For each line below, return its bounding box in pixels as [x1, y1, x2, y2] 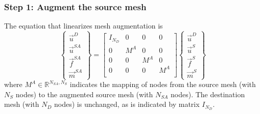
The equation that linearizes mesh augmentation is [4, 20, 163, 31]
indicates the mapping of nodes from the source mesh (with [69, 79, 256, 90]
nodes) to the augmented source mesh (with [15, 89, 153, 99]
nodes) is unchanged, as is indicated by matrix [54, 99, 200, 109]
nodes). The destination [171, 89, 245, 99]
